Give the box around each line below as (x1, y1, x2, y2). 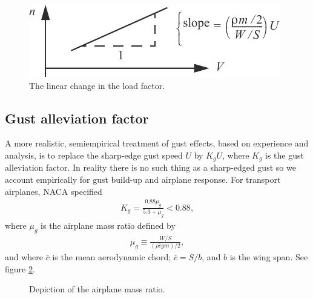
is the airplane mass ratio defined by (41, 218, 176, 231)
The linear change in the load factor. (29, 79, 165, 91)
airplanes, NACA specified (5, 185, 102, 197)
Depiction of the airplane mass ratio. (29, 283, 165, 295)
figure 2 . (5, 262, 35, 275)
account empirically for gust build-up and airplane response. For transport (5, 173, 281, 186)
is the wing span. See (229, 251, 308, 263)
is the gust (265, 148, 304, 161)
